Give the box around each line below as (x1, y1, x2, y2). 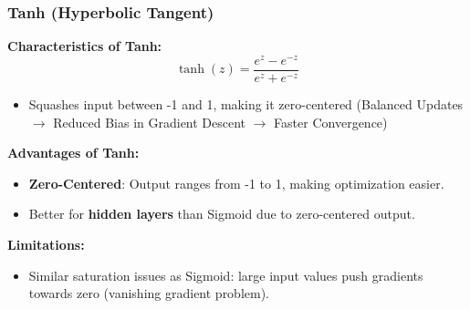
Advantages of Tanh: (7, 143, 140, 162)
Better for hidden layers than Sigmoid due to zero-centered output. (28, 204, 415, 223)
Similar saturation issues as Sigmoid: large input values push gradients (28, 265, 423, 284)
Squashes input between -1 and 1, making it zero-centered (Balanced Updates (28, 94, 464, 113)
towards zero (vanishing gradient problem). (28, 283, 270, 303)
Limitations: (7, 234, 85, 253)
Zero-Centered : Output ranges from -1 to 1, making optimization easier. (28, 173, 444, 192)
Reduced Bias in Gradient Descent (53, 112, 246, 131)
